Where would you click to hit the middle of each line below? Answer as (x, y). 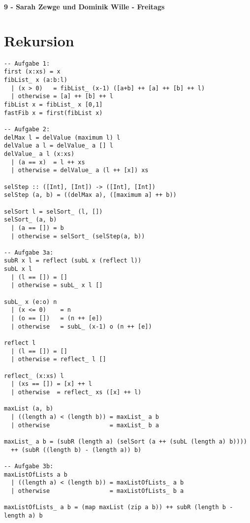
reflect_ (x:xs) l (34, 376)
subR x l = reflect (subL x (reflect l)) (73, 261)
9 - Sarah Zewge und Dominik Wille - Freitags (84, 6)
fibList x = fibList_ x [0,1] (53, 105)
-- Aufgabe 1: (27, 63)
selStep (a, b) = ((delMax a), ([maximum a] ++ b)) (90, 195)
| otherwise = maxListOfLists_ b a (97, 491)
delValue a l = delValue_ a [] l (59, 146)
